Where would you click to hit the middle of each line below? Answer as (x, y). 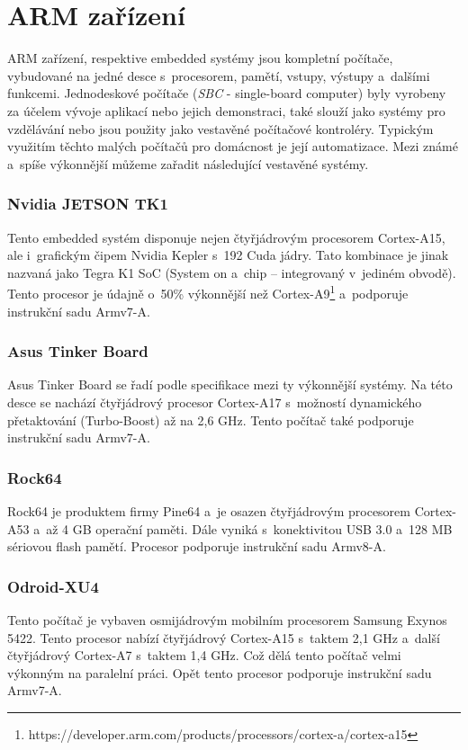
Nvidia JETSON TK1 (88, 204)
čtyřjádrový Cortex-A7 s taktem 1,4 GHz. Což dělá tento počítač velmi (204, 655)
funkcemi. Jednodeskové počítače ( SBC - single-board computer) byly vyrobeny (227, 93)
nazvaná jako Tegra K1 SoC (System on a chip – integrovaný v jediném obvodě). (232, 272)
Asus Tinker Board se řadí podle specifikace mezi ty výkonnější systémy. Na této (230, 384)
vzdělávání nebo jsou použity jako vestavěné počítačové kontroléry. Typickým (220, 128)
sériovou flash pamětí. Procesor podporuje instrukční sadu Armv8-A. (197, 546)
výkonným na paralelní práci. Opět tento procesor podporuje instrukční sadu (220, 672)
